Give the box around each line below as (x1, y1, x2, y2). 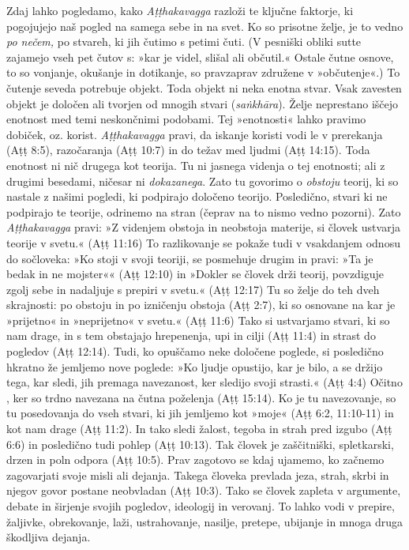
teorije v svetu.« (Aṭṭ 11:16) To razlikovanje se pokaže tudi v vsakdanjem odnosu (6, 234, 400, 251)
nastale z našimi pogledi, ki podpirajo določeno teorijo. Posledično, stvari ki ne (6, 188, 388, 205)
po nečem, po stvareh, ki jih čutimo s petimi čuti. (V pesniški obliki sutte (6, 33, 362, 50)
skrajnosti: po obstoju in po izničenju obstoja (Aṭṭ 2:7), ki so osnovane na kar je (6, 296, 396, 313)
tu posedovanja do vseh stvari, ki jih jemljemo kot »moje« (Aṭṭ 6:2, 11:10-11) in (6, 405, 394, 421)
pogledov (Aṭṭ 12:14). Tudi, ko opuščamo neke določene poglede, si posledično (6, 343, 384, 360)
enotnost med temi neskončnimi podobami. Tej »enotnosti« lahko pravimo (6, 111, 366, 127)
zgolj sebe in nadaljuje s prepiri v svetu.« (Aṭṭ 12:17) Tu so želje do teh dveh (6, 281, 380, 297)
